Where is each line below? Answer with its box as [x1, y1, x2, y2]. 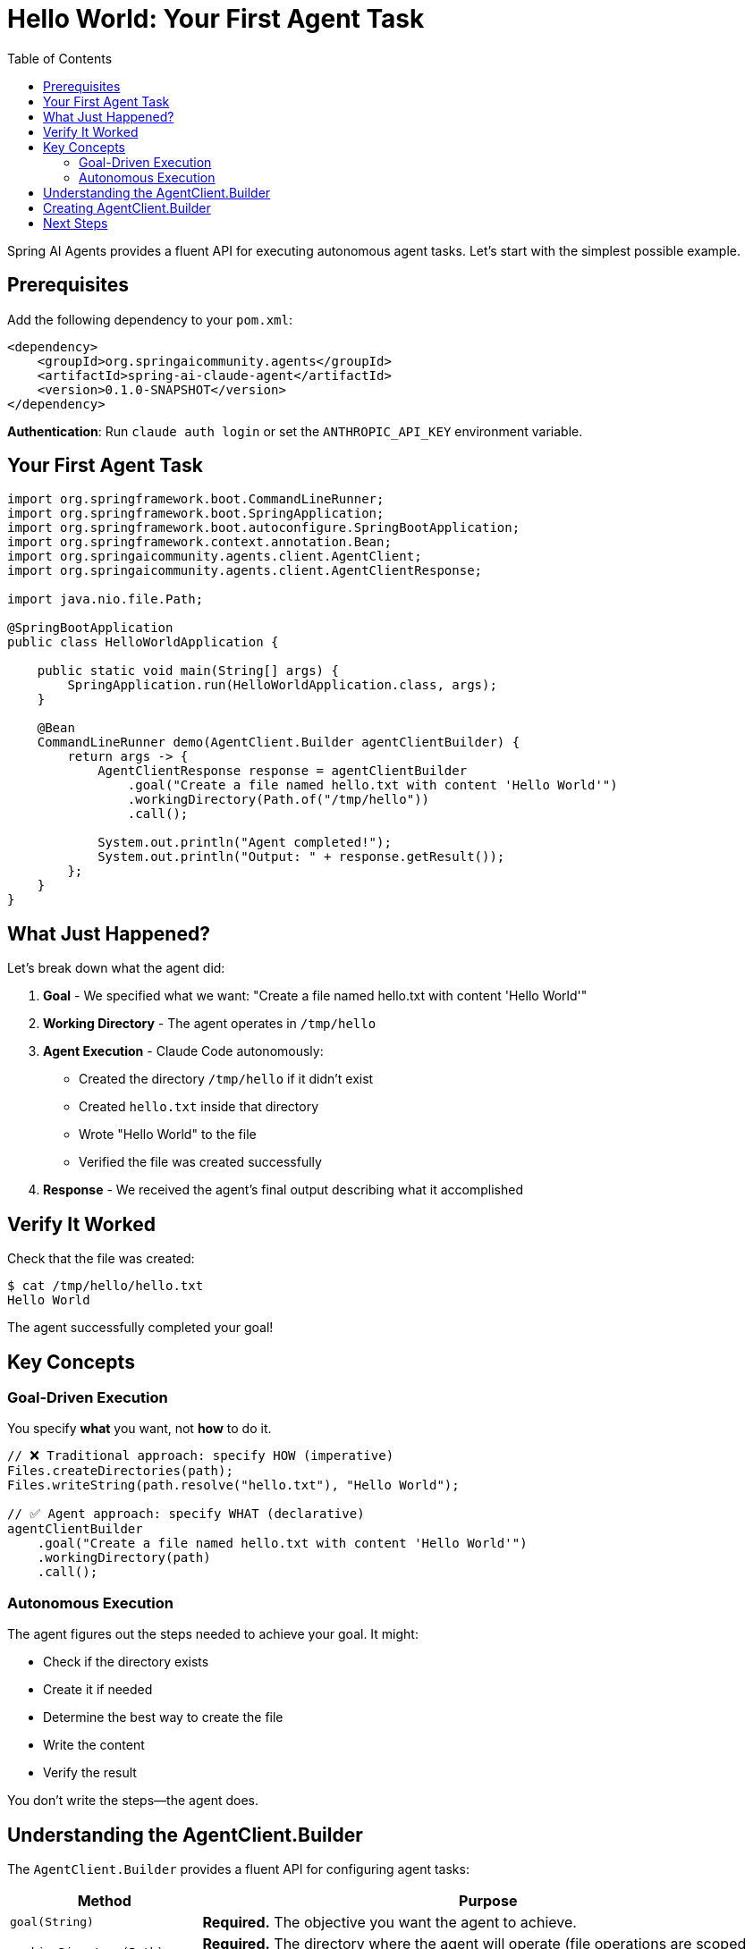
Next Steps [43, 215, 108, 231]
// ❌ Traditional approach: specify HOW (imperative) [7, 1448, 394, 1464]
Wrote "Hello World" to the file [79, 1126, 257, 1143]
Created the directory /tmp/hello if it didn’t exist [79, 1071, 374, 1087]
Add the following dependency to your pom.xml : [7, 311, 293, 327]
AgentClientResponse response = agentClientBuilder [97, 764, 468, 779]
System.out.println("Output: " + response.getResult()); [97, 849, 505, 865]
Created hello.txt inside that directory [79, 1099, 319, 1115]
